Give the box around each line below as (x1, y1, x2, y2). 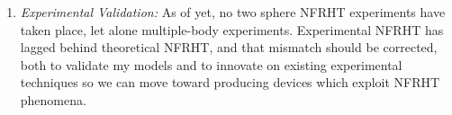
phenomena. (20, 90, 86, 109)
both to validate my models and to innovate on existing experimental (20, 55, 402, 74)
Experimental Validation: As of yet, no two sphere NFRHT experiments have (20, 3, 446, 21)
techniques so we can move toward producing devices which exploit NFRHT (20, 73, 440, 92)
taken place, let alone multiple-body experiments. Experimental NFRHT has (20, 20, 444, 39)
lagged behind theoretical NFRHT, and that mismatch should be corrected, (20, 38, 438, 57)
